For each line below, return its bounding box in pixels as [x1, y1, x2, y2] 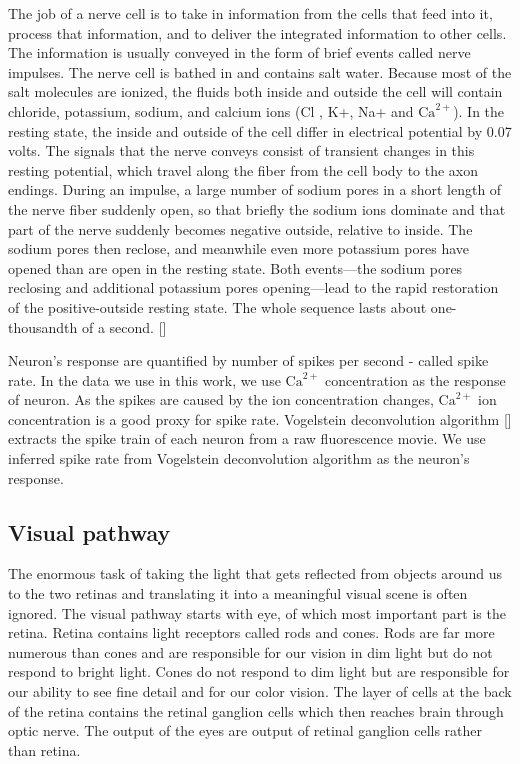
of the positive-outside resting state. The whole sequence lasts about [8, 296, 427, 317]
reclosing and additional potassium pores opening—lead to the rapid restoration [8, 277, 499, 298]
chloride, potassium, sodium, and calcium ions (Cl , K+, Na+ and [8, 100, 414, 121]
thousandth [8, 316, 78, 337]
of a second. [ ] [81, 316, 167, 337]
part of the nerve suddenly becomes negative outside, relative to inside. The [8, 218, 473, 239]
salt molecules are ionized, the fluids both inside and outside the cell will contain [8, 81, 503, 102]
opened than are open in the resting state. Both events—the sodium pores [8, 257, 463, 278]
